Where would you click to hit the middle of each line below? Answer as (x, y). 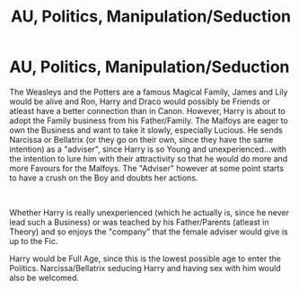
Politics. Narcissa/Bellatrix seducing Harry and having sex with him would (145, 268)
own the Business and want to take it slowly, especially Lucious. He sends (146, 130)
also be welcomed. (44, 277)
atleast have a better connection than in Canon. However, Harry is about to (147, 110)
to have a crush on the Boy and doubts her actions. (104, 178)
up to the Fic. (34, 241)
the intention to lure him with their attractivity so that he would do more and (149, 158)
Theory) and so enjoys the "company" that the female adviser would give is (149, 232)
